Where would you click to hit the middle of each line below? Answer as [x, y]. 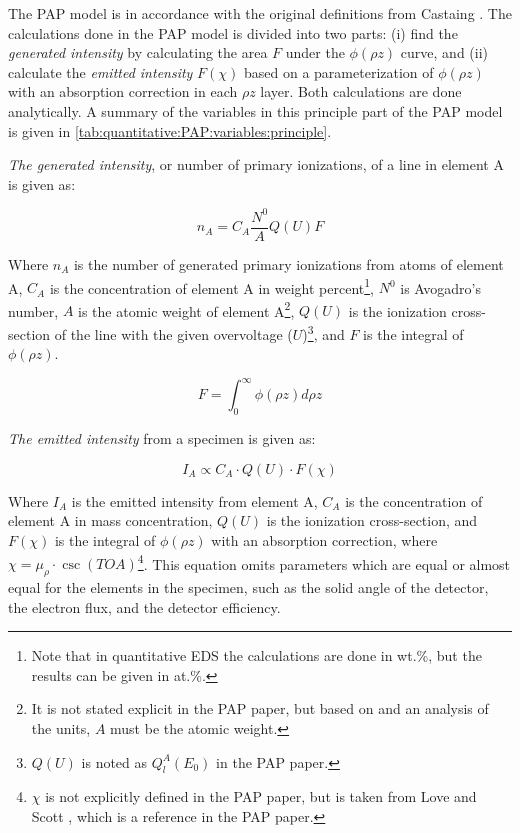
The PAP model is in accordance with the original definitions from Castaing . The [260, 13]
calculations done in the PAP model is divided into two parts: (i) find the [233, 32]
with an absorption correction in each [123, 91]
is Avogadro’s [440, 287]
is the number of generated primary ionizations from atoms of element [288, 263]
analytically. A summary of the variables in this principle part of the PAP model [255, 110]
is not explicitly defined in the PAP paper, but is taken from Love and [261, 796]
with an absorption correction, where [324, 539]
